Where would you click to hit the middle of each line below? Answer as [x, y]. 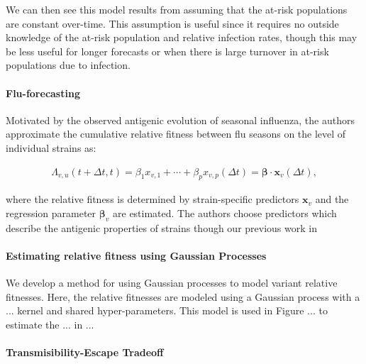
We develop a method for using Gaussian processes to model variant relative [172, 283]
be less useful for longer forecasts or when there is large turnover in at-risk [167, 51]
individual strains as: [51, 147]
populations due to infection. [68, 65]
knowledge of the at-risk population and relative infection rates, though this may [182, 37]
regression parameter [51, 213]
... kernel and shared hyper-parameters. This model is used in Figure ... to [167, 310]
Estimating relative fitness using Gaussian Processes [136, 255]
